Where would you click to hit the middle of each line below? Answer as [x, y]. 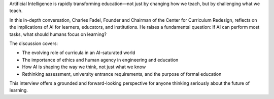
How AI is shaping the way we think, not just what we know [84, 67]
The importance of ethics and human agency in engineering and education [100, 60]
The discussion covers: [34, 43]
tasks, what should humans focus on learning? [58, 34]
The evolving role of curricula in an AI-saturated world [79, 53]
